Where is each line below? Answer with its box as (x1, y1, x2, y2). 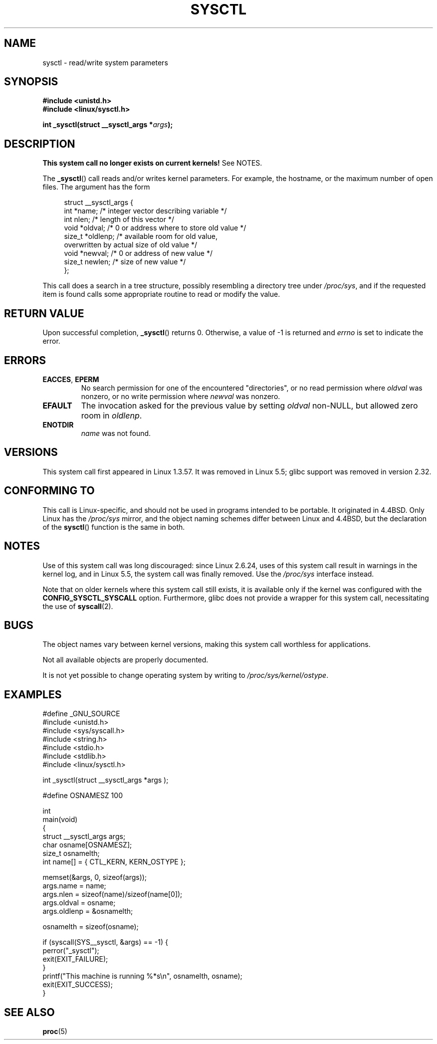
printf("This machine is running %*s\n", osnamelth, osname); (42, 972, 242, 981)
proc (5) (42, 1027, 67, 1036)
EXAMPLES (4, 688, 62, 701)
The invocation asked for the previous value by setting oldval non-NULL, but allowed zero (81, 400, 418, 411)
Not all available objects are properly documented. (42, 655, 209, 664)
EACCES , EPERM (42, 375, 99, 384)
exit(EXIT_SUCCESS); (42, 980, 113, 989)
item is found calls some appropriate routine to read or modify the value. (42, 290, 280, 299)
